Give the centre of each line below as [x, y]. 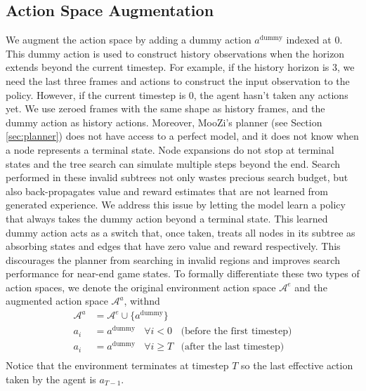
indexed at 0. [314, 40]
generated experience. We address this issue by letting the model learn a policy [176, 205]
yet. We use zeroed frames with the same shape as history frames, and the [165, 108]
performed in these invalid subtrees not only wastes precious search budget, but [177, 177]
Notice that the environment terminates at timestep [117, 365]
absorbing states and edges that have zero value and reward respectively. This [173, 246]
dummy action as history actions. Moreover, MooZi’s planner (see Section [164, 122]
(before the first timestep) [236, 332]
